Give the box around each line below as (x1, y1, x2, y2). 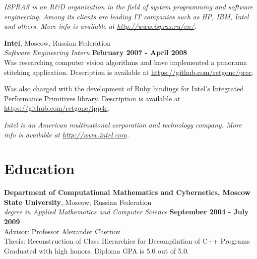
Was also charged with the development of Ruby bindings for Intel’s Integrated (4, 83, 244, 94)
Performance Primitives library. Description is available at (4, 93, 181, 103)
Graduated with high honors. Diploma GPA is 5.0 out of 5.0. (4, 245, 189, 256)
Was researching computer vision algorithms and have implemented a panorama (4, 57, 247, 67)
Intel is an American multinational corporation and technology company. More (4, 119, 242, 129)
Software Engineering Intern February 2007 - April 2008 (4, 47, 188, 58)
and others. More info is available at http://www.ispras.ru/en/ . (4, 21, 196, 31)
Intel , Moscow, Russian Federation (4, 37, 111, 48)
